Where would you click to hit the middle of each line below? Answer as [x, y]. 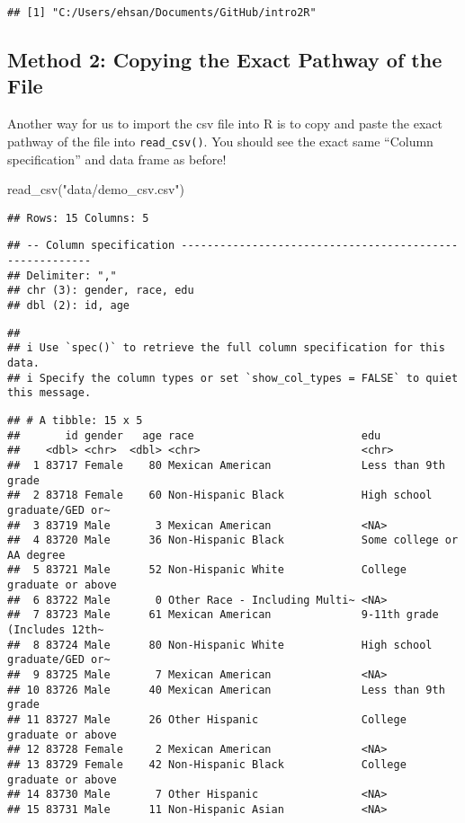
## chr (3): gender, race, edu [101, 291]
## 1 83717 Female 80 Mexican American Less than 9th [226, 465]
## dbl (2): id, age [69, 305]
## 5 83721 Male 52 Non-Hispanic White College [207, 570]
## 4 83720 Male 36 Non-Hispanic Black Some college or [233, 540]
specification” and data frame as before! [117, 159]
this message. [49, 393]
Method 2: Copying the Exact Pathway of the [225, 60]
